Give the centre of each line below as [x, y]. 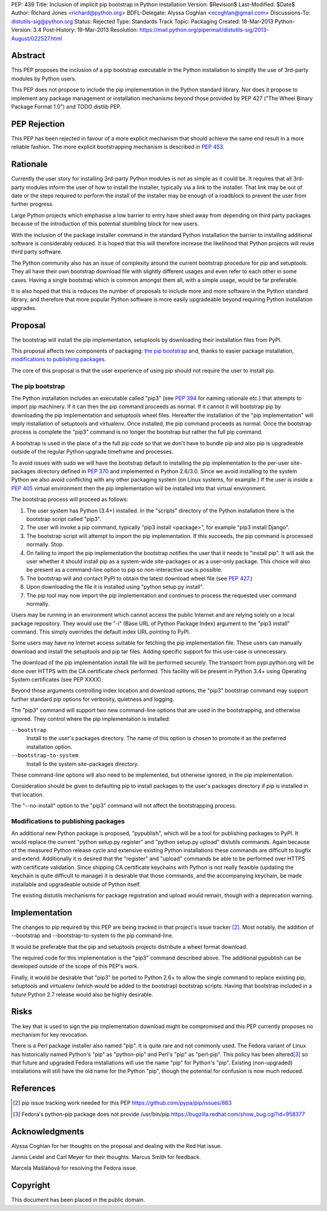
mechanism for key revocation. [50, 1034]
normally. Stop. [45, 545]
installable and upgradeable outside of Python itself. [76, 884]
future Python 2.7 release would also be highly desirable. [82, 994]
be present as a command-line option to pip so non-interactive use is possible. [124, 570]
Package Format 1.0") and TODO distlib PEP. [66, 107]
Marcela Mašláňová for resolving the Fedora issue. [74, 1168]
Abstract [28, 55]
